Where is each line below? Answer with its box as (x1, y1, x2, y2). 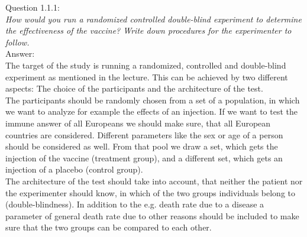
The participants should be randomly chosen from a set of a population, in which (5, 93, 300, 106)
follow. (5, 35, 30, 48)
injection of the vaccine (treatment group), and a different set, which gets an (5, 151, 283, 164)
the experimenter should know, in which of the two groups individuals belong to (5, 186, 295, 199)
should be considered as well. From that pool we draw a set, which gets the (5, 140, 278, 152)
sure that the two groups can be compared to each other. (5, 221, 212, 233)
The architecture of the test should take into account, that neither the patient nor (5, 174, 303, 187)
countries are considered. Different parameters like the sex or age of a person (5, 128, 283, 141)
